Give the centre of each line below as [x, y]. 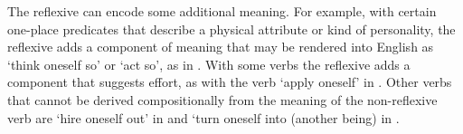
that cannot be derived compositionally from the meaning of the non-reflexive [222, 99]
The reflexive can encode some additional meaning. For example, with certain [222, 11]
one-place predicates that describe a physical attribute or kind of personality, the [231, 29]
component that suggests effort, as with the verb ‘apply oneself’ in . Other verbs [230, 82]
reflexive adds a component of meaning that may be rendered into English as [221, 47]
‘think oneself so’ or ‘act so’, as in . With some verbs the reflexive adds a [209, 64]
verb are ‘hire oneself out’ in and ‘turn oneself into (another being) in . [203, 117]
